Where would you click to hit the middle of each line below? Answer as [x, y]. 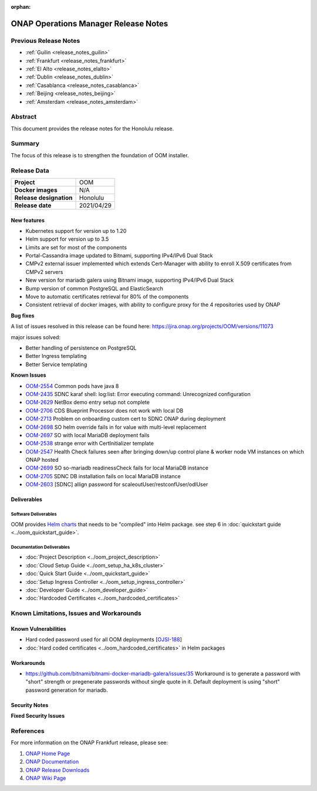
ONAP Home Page [48, 753]
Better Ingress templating [56, 356]
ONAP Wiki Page [46, 778]
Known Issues [28, 375]
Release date [33, 205]
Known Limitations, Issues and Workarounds [76, 613]
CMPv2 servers [44, 272]
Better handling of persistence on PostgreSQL [81, 348]
